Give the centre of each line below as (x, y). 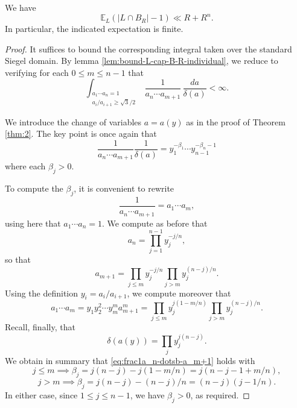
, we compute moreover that (179, 293)
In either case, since (41, 394)
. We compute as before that (155, 223)
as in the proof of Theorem (236, 121)
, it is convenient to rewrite (124, 188)
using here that (33, 223)
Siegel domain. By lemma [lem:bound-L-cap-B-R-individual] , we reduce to (142, 61)
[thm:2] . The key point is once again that (81, 133)
